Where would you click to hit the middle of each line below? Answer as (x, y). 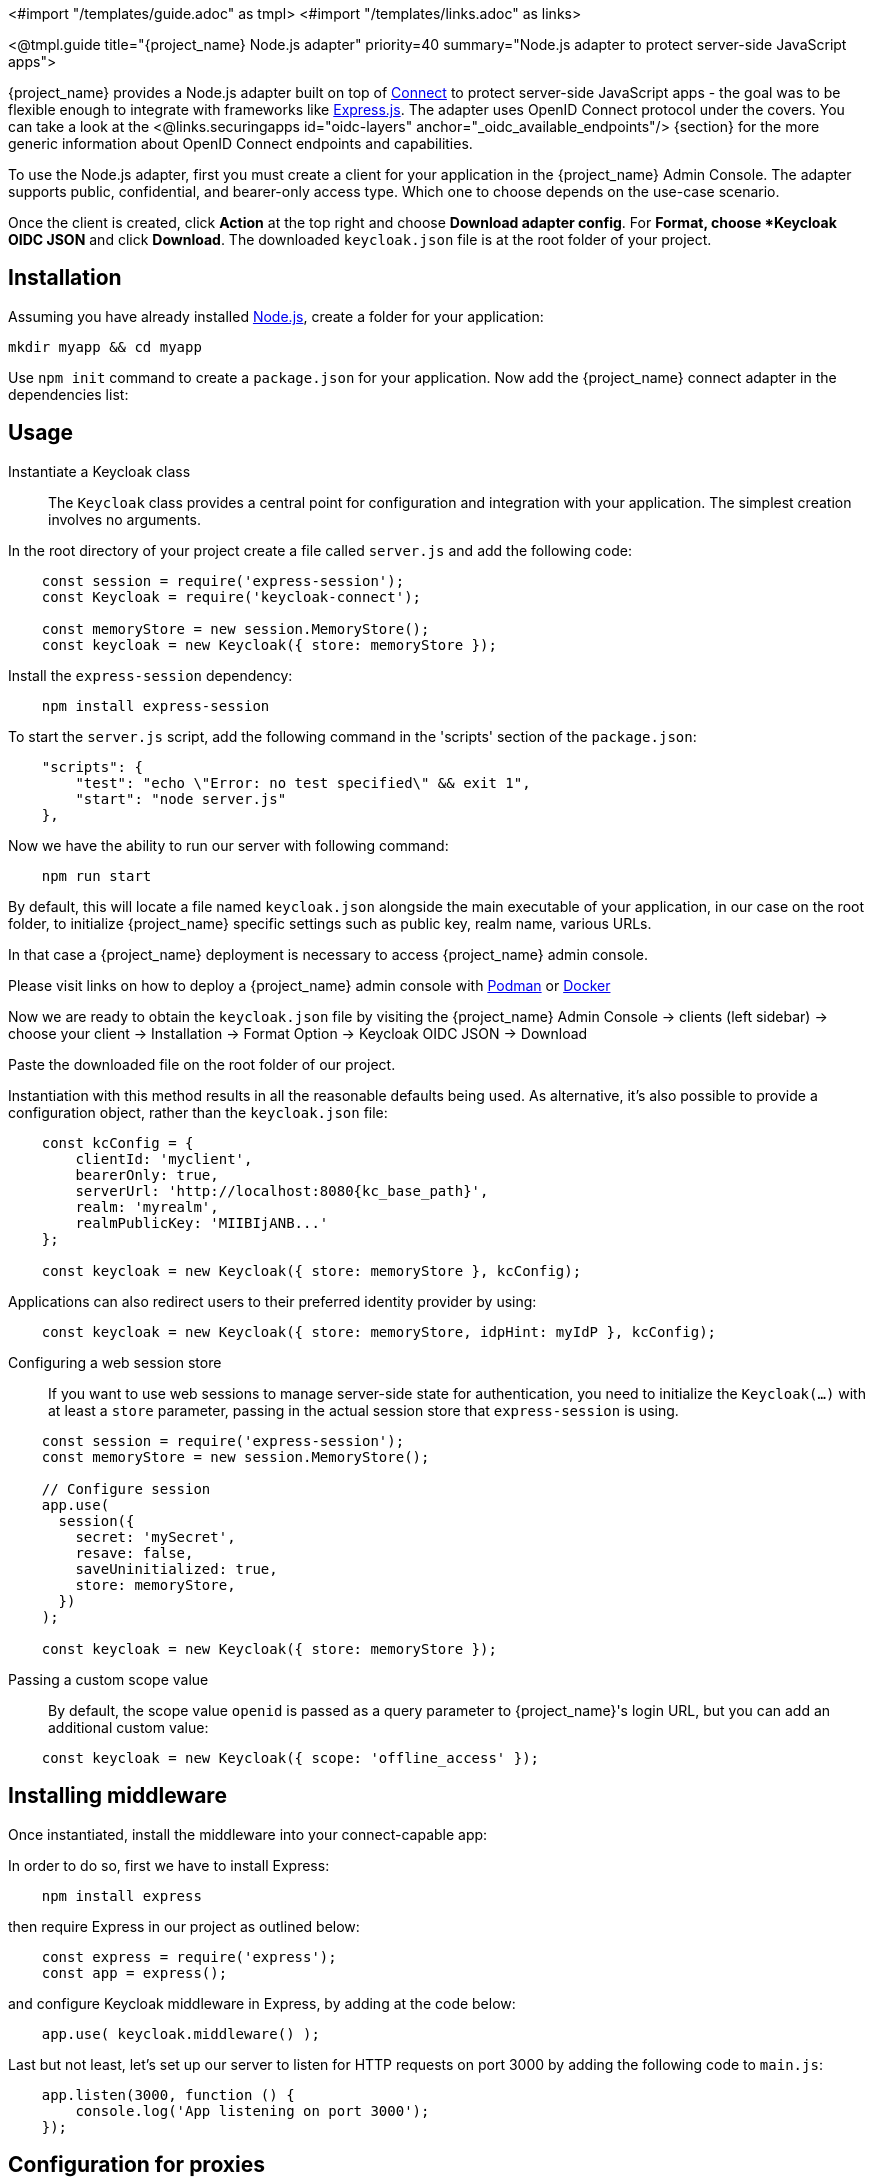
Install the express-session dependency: (150, 675)
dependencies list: (68, 394)
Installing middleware (117, 1796)
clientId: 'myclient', (164, 1158)
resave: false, (134, 1552)
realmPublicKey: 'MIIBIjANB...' (202, 1222)
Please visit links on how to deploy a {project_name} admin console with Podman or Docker (309, 985)
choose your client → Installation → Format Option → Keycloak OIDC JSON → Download (298, 1033)
